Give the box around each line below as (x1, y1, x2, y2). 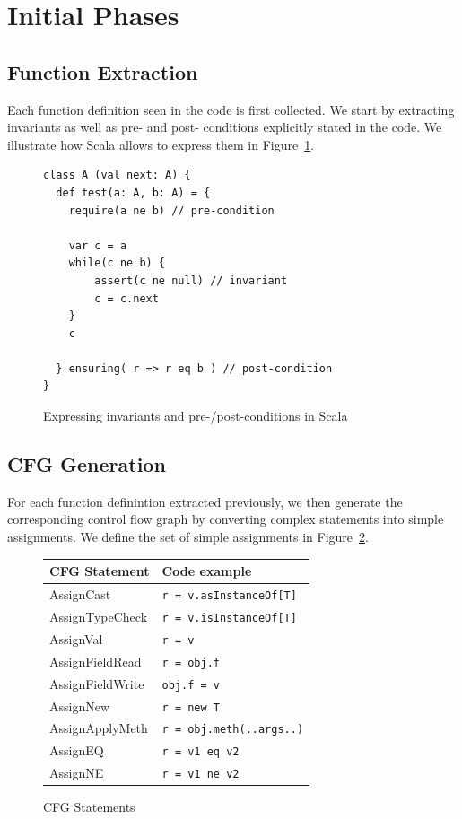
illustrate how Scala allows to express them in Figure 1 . (7, 135, 315, 153)
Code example (161, 562, 252, 580)
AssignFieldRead (49, 651, 142, 670)
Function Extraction (7, 57, 198, 85)
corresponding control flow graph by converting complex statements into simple (7, 510, 444, 528)
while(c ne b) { (68, 257, 166, 270)
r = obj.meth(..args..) (161, 723, 304, 736)
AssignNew (49, 696, 110, 715)
